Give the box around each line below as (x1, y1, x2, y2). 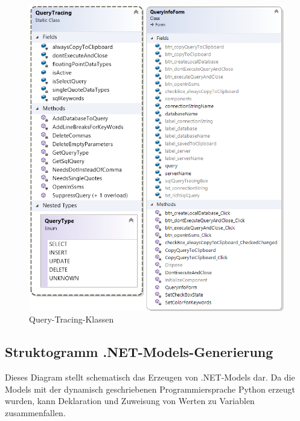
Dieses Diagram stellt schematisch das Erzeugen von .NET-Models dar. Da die (5, 371, 295, 384)
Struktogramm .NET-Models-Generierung (5, 342, 273, 361)
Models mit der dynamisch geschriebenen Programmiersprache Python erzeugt (5, 382, 295, 395)
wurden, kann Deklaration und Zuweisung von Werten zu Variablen (5, 394, 255, 407)
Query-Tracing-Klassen (29, 313, 114, 326)
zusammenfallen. (5, 406, 66, 419)
